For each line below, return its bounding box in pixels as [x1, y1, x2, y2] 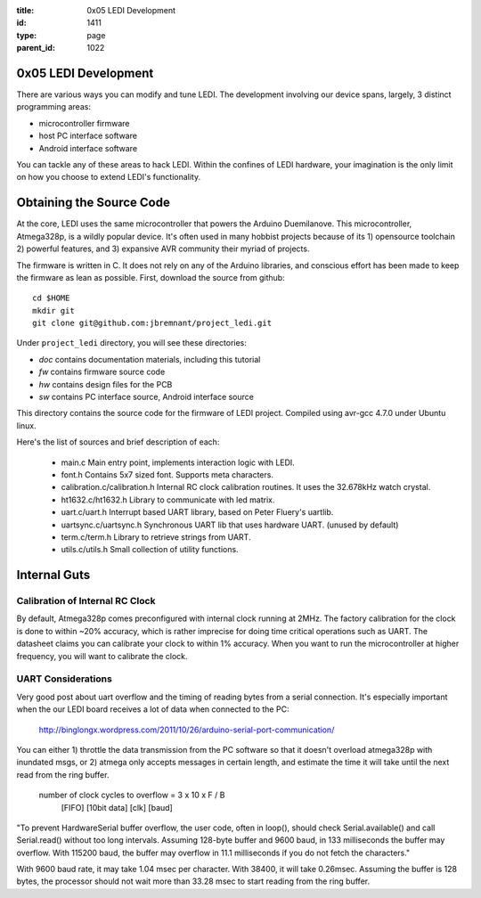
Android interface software [38, 143, 138, 153]
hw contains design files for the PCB [38, 379, 173, 389]
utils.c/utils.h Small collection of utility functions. [61, 544, 240, 555]
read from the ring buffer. [16, 769, 110, 780]
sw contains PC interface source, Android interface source [38, 392, 254, 403]
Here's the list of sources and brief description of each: [16, 437, 220, 447]
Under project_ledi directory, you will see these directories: [16, 338, 247, 348]
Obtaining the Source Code [16, 195, 171, 210]
